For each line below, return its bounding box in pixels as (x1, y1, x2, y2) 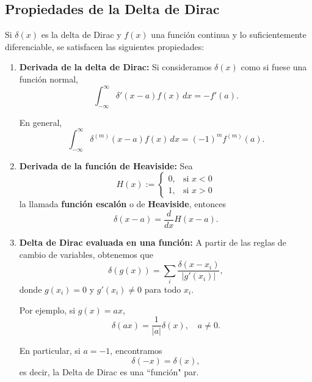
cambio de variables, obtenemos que (19, 248, 153, 260)
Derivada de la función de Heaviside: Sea (19, 159, 193, 172)
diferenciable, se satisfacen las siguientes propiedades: (5, 40, 205, 53)
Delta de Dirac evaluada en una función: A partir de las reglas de (19, 236, 286, 249)
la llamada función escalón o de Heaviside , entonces (19, 197, 227, 210)
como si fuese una (241, 61, 307, 73)
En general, (19, 116, 62, 128)
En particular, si (19, 344, 81, 357)
